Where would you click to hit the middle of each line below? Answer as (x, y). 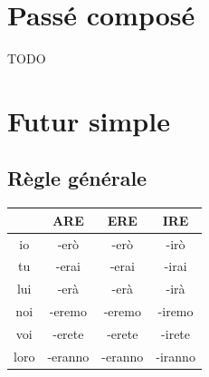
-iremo (176, 311)
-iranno (176, 356)
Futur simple (89, 120)
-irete (176, 334)
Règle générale (77, 178)
